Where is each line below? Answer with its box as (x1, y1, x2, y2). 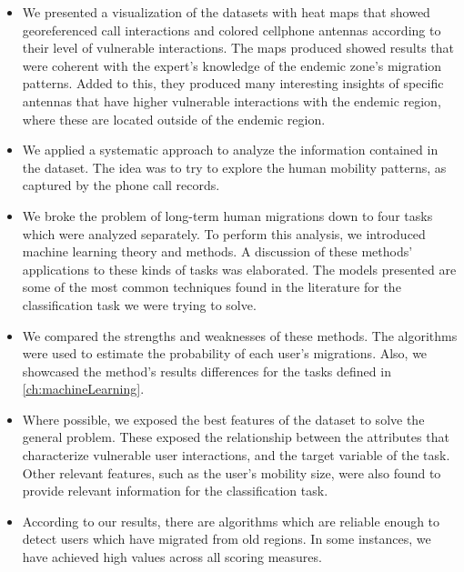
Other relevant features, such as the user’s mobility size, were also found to (22, 463, 441, 482)
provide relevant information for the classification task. (22, 481, 328, 500)
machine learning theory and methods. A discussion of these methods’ (22, 242, 413, 261)
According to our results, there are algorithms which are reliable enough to (22, 511, 440, 530)
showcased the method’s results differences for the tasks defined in (22, 361, 391, 380)
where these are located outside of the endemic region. (22, 109, 326, 128)
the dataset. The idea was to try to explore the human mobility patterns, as (22, 157, 447, 176)
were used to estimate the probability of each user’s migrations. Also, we (22, 344, 428, 363)
